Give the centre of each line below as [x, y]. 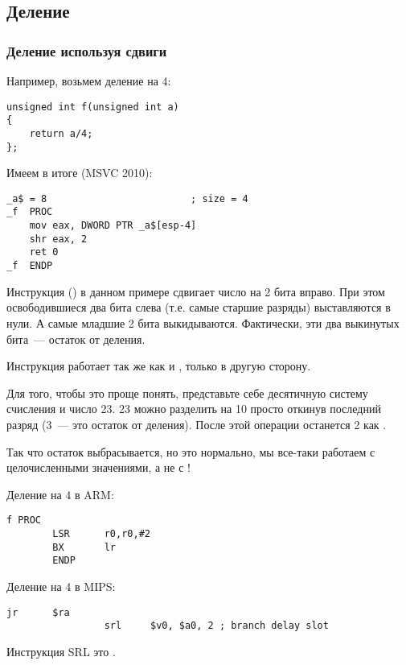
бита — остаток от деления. [76, 339]
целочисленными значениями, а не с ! [98, 467]
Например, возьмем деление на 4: [89, 81]
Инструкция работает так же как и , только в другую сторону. [159, 366]
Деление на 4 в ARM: [60, 494]
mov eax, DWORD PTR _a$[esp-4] [113, 226]
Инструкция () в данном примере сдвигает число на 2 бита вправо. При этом [196, 291]
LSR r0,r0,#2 [101, 533]
